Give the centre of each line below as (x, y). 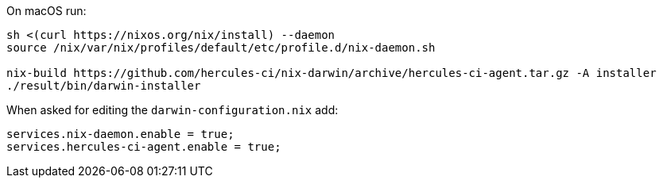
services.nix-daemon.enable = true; (120, 134)
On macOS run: (47, 11)
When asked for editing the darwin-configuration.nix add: (173, 110)
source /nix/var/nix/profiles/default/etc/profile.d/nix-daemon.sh (221, 48)
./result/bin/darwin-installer (104, 86)
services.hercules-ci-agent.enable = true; (144, 147)
